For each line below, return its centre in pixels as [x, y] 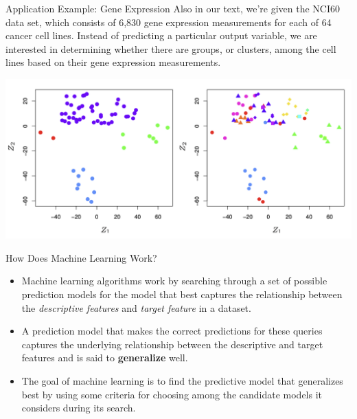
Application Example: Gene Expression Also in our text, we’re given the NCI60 [173, 8]
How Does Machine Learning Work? [81, 257]
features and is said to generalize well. [105, 358]
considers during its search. [79, 408]
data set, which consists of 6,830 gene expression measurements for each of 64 [169, 22]
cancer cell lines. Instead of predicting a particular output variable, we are [161, 35]
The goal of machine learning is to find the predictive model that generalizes [182, 381]
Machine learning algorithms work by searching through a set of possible [174, 281]
